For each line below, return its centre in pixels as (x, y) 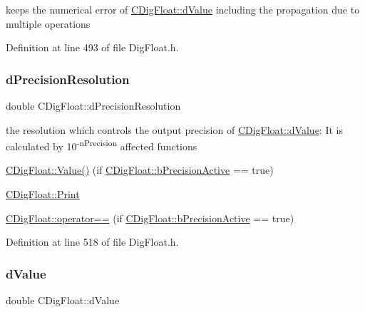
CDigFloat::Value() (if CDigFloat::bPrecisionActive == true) (140, 170)
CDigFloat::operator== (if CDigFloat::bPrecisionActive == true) (150, 218)
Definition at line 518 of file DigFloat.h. (92, 242)
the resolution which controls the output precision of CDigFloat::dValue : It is (174, 129)
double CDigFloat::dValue (63, 300)
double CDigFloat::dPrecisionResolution (93, 105)
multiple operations (48, 23)
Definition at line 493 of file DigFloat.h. (92, 47)
